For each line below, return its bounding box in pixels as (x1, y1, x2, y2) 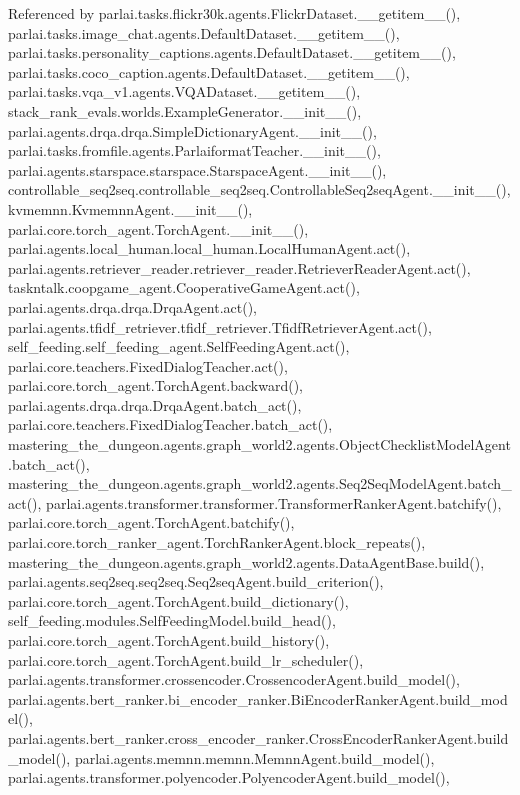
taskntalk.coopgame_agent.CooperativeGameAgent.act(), (8, 277, 360, 298)
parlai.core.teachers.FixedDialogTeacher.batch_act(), (8, 414, 333, 435)
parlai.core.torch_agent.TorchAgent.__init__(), (8, 218, 309, 239)
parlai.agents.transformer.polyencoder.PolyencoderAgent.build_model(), (8, 767, 450, 788)
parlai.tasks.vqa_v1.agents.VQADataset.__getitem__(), (8, 81, 361, 102)
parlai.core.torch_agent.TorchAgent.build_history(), (8, 630, 330, 650)
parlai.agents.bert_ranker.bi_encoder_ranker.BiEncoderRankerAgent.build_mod (8, 688, 508, 709)
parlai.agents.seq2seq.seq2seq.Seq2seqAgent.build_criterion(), (8, 571, 384, 592)
